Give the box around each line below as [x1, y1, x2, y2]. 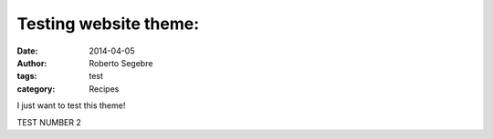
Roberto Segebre [89, 57, 153, 68]
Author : [16, 57, 47, 68]
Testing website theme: [16, 14, 200, 34]
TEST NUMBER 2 [16, 116, 82, 127]
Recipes [89, 83, 120, 94]
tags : [16, 71, 37, 82]
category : [16, 83, 56, 94]
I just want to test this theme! [16, 100, 126, 111]
